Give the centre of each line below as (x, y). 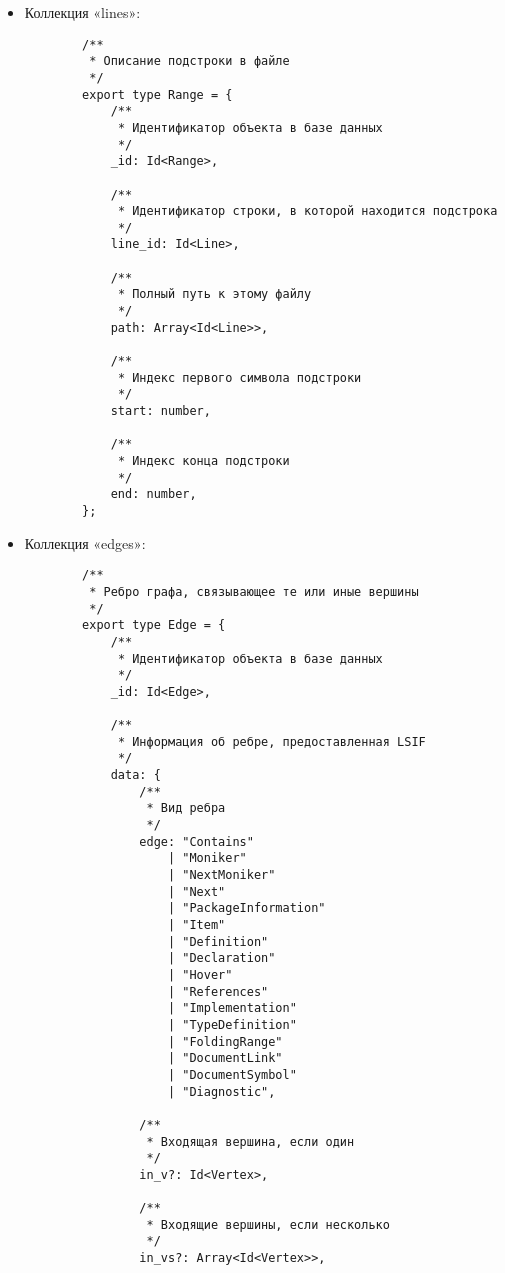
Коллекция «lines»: (82, 12)
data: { (135, 775)
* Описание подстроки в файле (189, 61)
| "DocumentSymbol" (232, 1074)
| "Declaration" (221, 958)
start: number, (160, 411)
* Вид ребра (186, 808)
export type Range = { (157, 94)
